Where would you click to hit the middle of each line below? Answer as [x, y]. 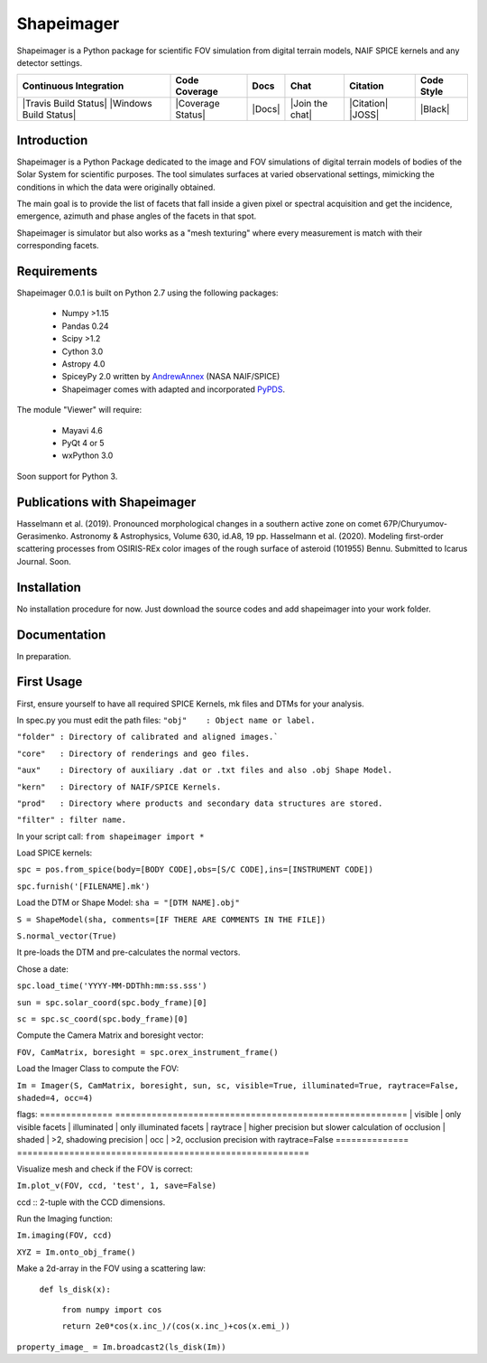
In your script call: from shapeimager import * [110, 836]
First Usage [50, 682]
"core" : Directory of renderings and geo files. [133, 753]
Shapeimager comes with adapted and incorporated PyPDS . [174, 389]
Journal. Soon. [44, 561]
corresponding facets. [58, 246]
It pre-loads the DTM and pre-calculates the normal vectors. [129, 952]
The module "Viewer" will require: [79, 410]
